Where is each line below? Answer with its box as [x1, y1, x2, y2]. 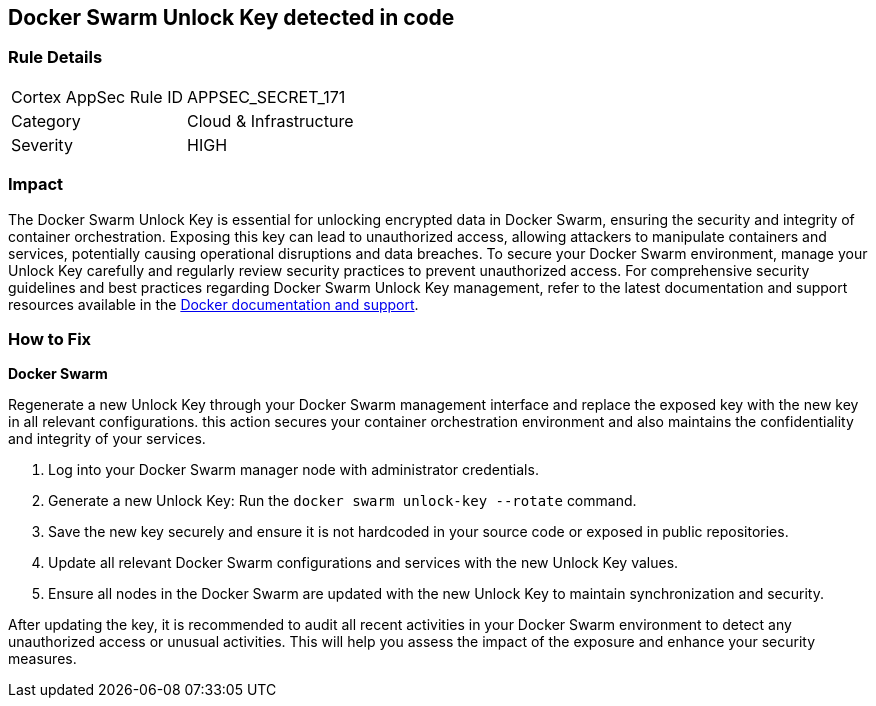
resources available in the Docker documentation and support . [8, 295, 419, 313]
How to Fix [8, 328, 92, 349]
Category [11, 110, 81, 131]
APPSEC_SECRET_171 [187, 86, 346, 107]
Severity [11, 134, 73, 155]
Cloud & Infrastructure [187, 110, 354, 131]
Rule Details [8, 47, 103, 68]
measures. [8, 650, 77, 668]
